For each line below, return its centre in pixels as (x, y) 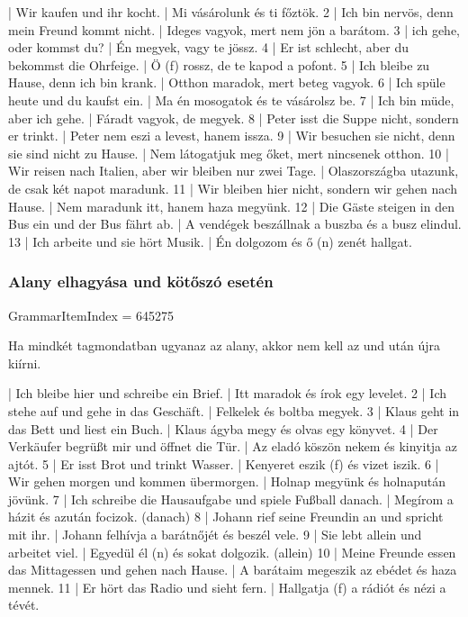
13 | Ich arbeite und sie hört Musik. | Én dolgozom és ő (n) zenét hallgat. (210, 241)
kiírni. (25, 363)
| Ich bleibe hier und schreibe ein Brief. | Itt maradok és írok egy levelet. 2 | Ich (228, 393)
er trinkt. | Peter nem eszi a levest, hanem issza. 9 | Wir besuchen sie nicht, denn (232, 136)
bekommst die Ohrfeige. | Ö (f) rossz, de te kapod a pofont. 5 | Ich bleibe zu (219, 64)
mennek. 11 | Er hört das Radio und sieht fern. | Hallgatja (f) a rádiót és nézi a (227, 587)
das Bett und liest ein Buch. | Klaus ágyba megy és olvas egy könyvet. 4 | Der (223, 428)
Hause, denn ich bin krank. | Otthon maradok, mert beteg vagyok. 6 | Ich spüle (227, 82)
